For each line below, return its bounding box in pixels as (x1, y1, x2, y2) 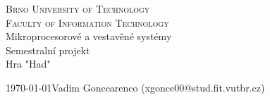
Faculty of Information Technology (6, 15, 169, 30)
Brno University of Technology (6, 1, 150, 15)
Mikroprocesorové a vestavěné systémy (6, 29, 172, 44)
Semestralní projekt (6, 42, 90, 57)
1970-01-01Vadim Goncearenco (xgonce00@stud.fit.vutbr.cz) (6, 80, 265, 94)
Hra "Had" (6, 56, 51, 71)
